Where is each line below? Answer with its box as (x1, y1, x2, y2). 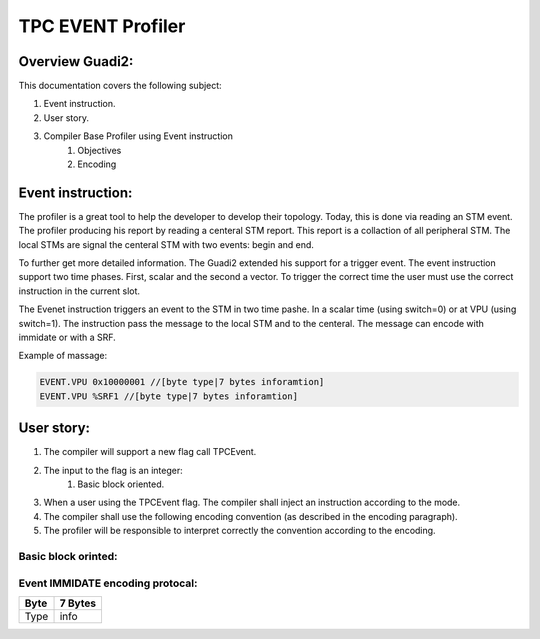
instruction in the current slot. (18, 285, 140, 297)
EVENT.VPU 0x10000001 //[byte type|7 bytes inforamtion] (39, 376, 325, 388)
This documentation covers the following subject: (18, 80, 222, 92)
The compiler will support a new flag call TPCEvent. (43, 446, 257, 458)
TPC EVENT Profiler (18, 15, 186, 37)
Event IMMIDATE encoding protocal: (18, 576, 198, 590)
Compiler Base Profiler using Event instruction (43, 130, 234, 142)
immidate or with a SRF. (18, 331, 117, 344)
